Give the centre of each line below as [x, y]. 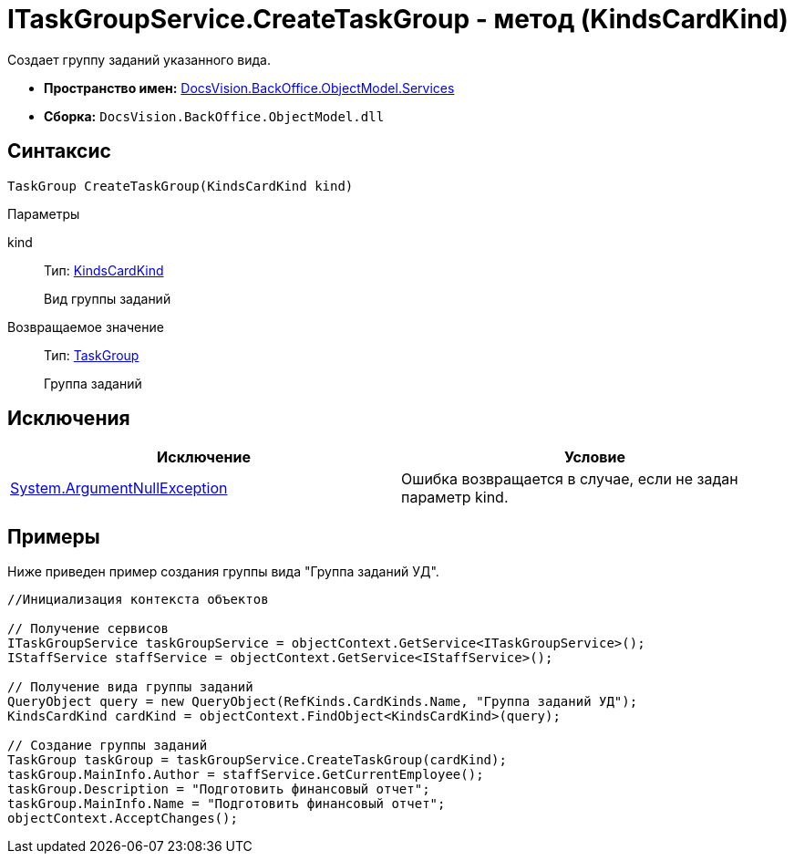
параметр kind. [455, 498]
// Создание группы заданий [108, 746]
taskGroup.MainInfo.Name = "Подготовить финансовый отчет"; [227, 804]
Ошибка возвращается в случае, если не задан [570, 479]
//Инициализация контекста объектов [138, 600]
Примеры [54, 536]
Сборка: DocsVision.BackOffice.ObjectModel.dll [214, 116]
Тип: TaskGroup [92, 355]
